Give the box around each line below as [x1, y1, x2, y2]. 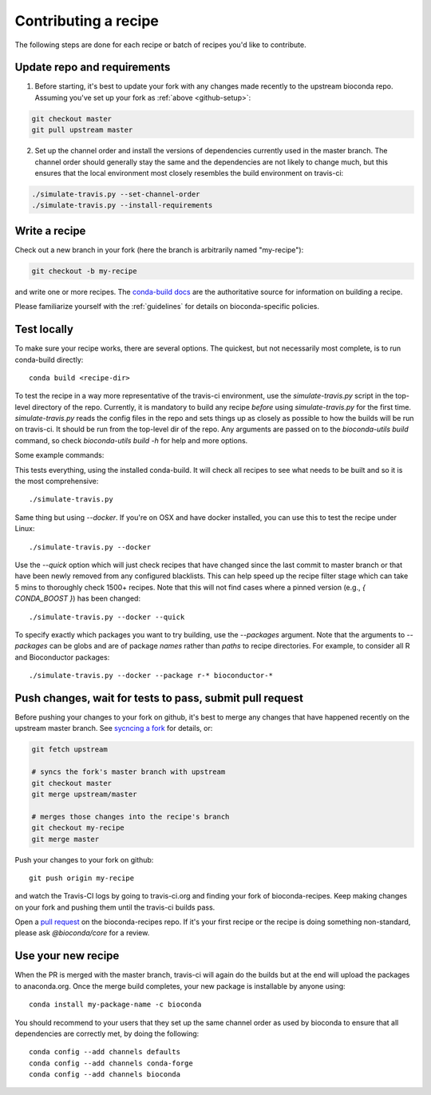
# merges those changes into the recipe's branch [31, 811, 230, 821]
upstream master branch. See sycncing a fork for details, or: [14, 724, 213, 733]
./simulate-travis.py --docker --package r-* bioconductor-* [29, 671, 273, 680]
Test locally [14, 323, 73, 336]
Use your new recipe [14, 949, 120, 962]
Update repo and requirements [14, 61, 171, 74]
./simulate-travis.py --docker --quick [29, 612, 185, 621]
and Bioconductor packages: [14, 652, 110, 662]
